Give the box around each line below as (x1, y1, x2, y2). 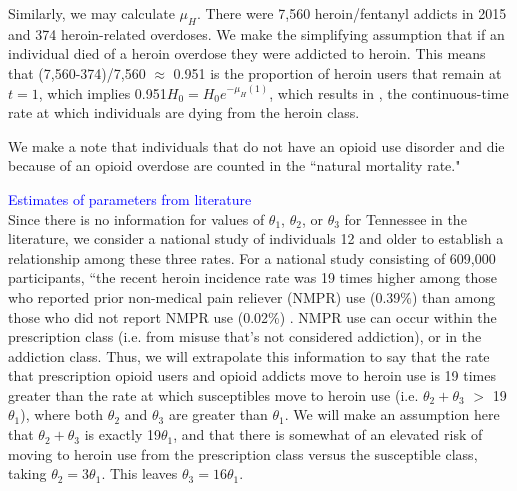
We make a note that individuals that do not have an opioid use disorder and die (8, 135, 505, 156)
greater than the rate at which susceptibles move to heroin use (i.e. (8, 384, 419, 405)
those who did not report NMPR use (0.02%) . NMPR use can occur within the (8, 306, 497, 327)
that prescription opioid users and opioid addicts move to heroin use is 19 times (8, 365, 496, 386)
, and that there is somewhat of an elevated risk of (173, 424, 483, 445)
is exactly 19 (84, 424, 161, 445)
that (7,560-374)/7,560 (8, 62, 146, 83)
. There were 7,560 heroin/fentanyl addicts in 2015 (196, 3, 507, 23)
